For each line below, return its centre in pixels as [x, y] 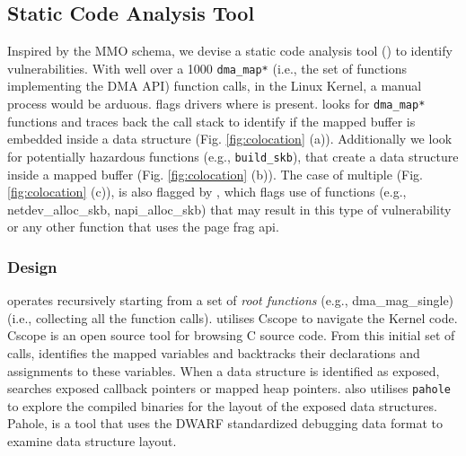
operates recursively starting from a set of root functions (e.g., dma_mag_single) [231, 300]
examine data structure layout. [92, 440]
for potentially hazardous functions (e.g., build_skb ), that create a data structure [233, 156]
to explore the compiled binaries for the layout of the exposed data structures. [222, 405]
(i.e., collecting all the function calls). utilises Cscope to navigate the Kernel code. [233, 317]
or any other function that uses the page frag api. [143, 227]
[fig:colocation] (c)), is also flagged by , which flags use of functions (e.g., [207, 192]
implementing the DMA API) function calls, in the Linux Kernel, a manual [215, 86]
